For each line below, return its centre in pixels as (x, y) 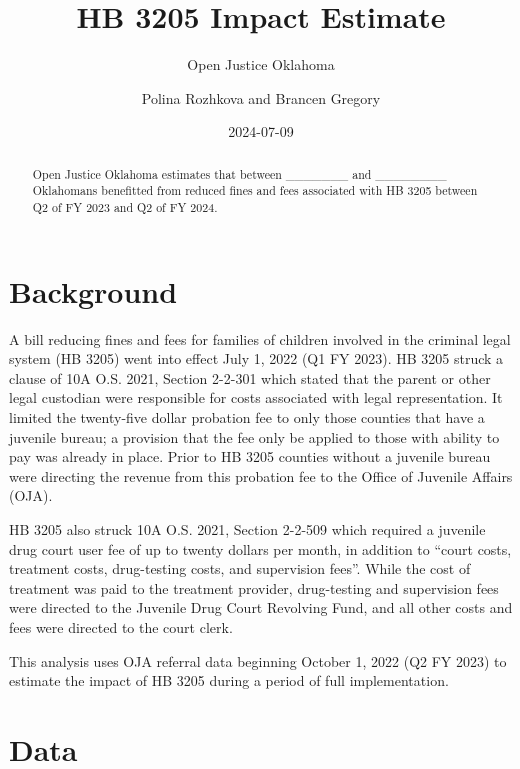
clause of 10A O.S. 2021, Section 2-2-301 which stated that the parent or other (250, 377)
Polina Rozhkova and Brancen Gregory (261, 97)
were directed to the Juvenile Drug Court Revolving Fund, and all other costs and (261, 607)
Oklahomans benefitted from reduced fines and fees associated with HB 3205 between (255, 190)
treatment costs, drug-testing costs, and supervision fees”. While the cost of (240, 568)
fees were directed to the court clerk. (121, 626)
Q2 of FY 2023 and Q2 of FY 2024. (125, 207)
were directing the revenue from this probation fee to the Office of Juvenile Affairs (261, 475)
